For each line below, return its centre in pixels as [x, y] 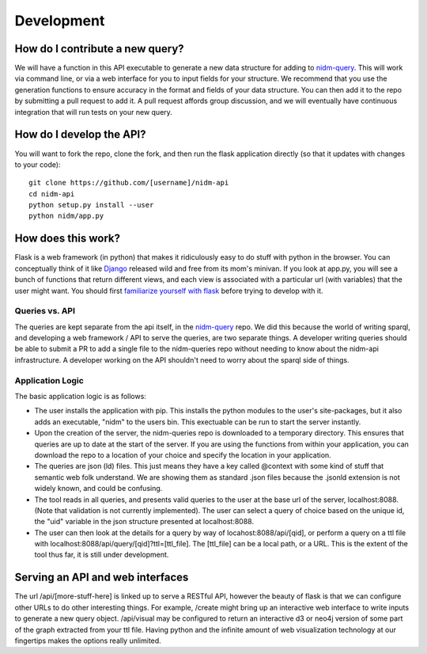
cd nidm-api [52, 194]
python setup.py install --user [91, 205]
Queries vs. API [45, 311]
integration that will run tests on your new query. [94, 112]
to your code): [38, 164]
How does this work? [67, 239]
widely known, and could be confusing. [98, 489]
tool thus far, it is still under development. [102, 555]
